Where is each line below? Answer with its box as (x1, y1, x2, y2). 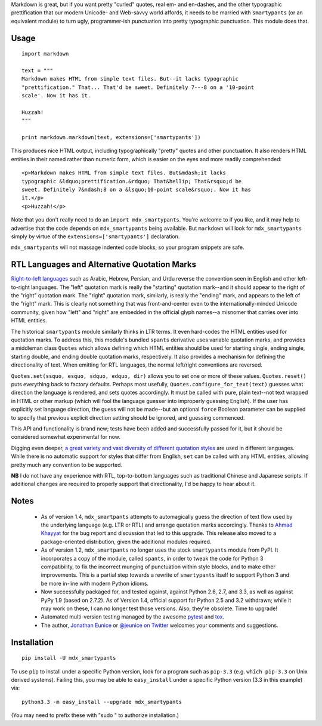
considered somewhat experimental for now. (11, 433, 120, 441)
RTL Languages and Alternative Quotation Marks (11, 260, 197, 270)
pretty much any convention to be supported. (11, 461, 122, 468)
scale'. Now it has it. (21, 93, 91, 99)
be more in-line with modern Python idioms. (41, 580, 149, 587)
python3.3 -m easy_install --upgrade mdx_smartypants (21, 699, 182, 705)
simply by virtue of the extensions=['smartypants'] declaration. (11, 233, 180, 240)
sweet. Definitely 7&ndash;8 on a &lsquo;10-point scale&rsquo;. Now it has (21, 186, 252, 193)
